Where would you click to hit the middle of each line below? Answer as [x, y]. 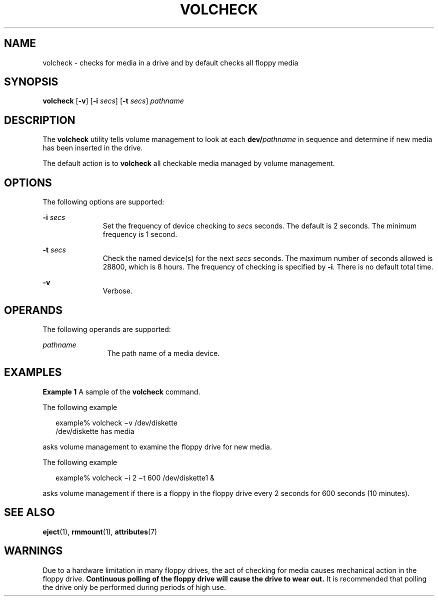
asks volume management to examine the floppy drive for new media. [157, 446]
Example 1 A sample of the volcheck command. [121, 391]
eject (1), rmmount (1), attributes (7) [100, 531]
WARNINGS [33, 551]
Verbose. [117, 291]
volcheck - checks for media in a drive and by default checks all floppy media [170, 62]
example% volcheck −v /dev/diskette [116, 422]
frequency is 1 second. [140, 234]
